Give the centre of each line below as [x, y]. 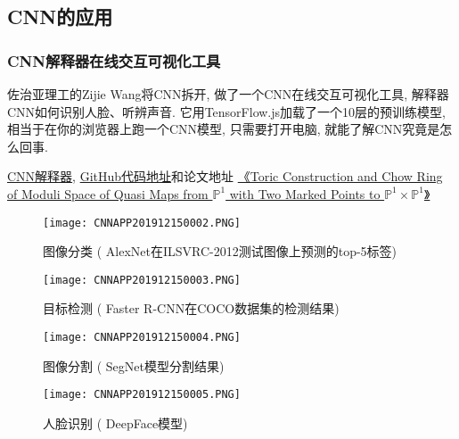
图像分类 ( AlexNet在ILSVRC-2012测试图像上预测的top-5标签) [220, 251]
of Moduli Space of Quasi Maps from [108, 193]
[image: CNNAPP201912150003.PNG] [142, 280]
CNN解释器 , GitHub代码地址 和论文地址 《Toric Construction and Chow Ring [225, 176]
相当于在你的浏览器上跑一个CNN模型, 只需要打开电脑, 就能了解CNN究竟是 [224, 129]
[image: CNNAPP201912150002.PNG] [142, 223]
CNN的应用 [60, 17]
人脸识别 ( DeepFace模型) [115, 422]
